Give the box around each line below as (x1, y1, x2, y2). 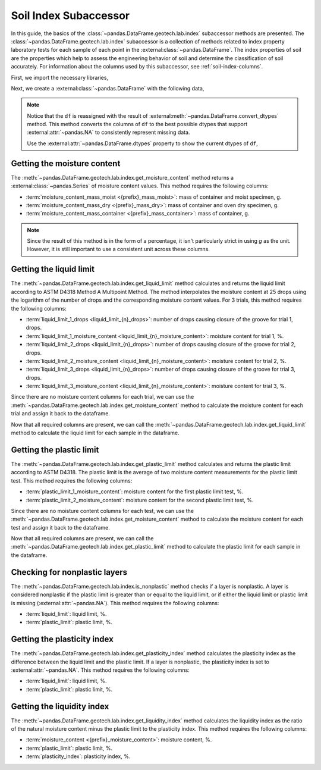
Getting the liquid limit (11, 264, 95, 274)
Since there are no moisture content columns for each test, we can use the (11, 507, 194, 514)
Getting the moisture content (11, 158, 121, 168)
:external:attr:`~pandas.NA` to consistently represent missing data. (27, 129, 190, 136)
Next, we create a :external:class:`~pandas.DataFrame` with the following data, (11, 84, 204, 92)
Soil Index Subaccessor (11, 9, 130, 22)
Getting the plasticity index (11, 634, 114, 644)
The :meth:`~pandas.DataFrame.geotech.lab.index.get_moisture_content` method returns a (11, 174, 234, 181)
